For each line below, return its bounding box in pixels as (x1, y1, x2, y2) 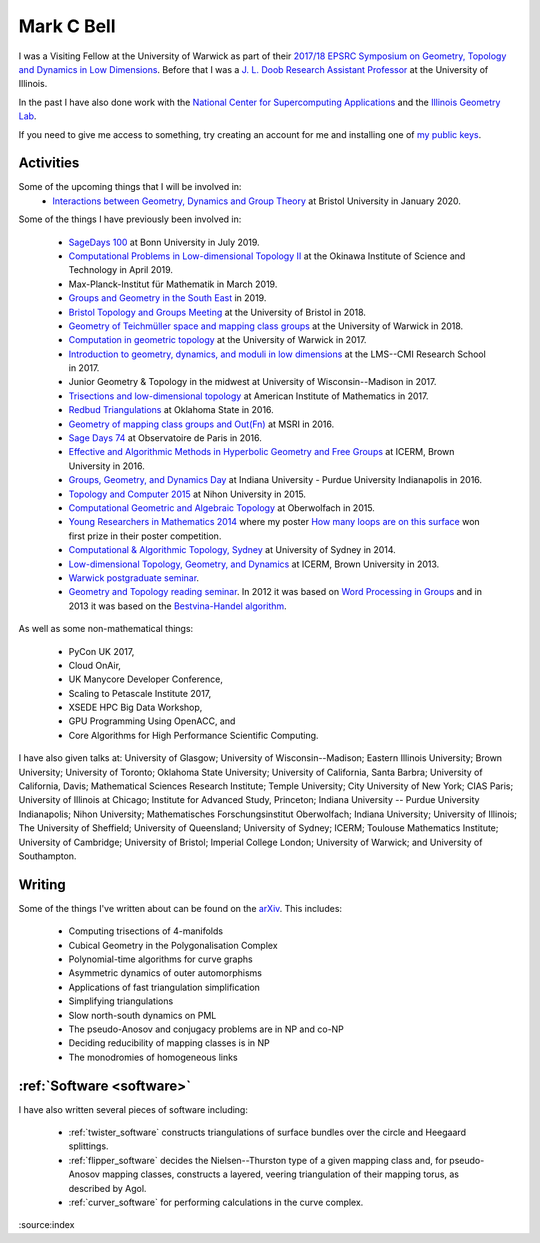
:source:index (18, 1219, 75, 1231)
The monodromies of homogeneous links (68, 1051, 239, 1063)
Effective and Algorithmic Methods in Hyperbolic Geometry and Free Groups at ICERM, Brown (68, 446, 455, 458)
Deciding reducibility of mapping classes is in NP (68, 1037, 270, 1049)
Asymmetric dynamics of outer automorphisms (68, 967, 262, 979)
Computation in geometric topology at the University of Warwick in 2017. (68, 334, 367, 346)
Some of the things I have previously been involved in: (18, 213, 242, 225)
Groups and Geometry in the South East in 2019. (68, 292, 267, 304)
